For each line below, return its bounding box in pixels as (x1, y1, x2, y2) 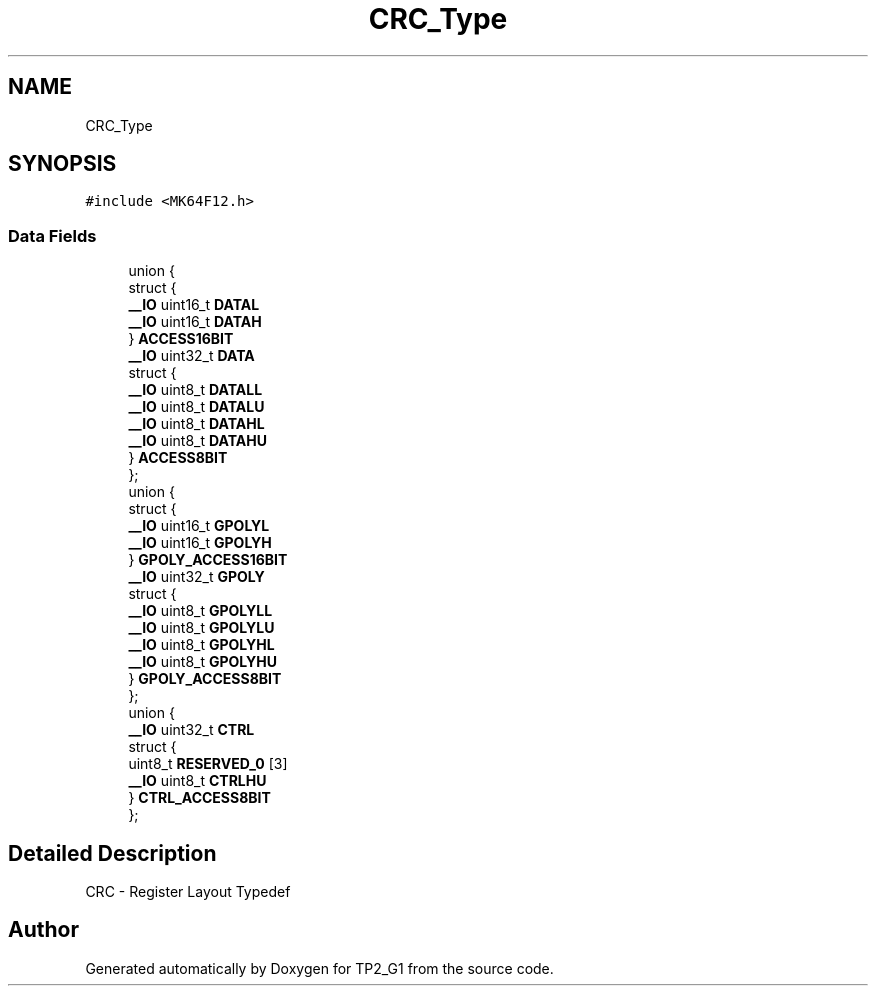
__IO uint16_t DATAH (128, 313, 262, 331)
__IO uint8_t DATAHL (128, 415, 265, 433)
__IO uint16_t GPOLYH (128, 534, 272, 552)
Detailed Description (8, 840, 217, 866)
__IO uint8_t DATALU (128, 398, 265, 416)
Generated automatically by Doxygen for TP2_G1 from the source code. (85, 959, 554, 977)
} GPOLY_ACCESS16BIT (128, 551, 288, 569)
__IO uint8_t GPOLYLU (128, 619, 275, 637)
